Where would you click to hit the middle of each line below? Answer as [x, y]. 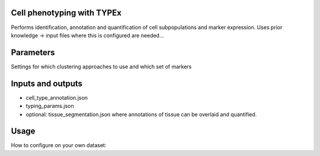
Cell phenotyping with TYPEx [66, 13]
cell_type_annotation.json [57, 97]
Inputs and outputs [47, 83]
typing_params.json [50, 106]
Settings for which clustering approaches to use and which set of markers [101, 66]
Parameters [33, 52]
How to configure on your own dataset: [59, 145]
